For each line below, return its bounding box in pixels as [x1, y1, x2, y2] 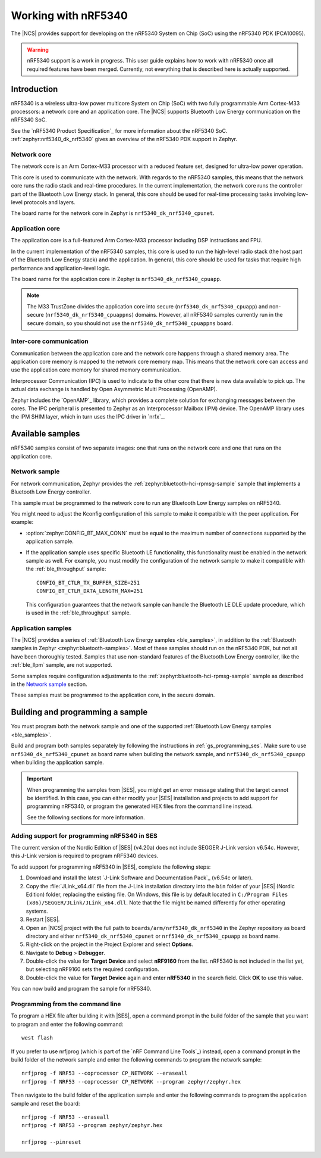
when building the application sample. [11, 759, 104, 766]
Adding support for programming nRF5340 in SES [11, 831, 158, 839]
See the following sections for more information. [27, 813, 145, 821]
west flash [21, 1035, 53, 1041]
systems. [26, 907, 48, 914]
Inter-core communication [11, 337, 89, 345]
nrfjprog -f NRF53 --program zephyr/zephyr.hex [21, 1122, 163, 1129]
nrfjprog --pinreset [21, 1139, 81, 1145]
